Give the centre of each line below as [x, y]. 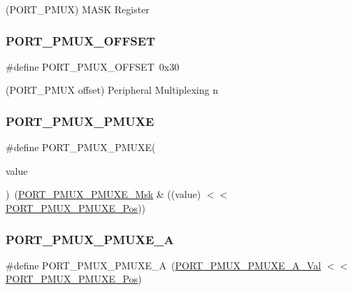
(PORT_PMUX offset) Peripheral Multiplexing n [112, 90]
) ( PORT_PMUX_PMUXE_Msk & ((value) [103, 194]
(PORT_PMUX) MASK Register [78, 9]
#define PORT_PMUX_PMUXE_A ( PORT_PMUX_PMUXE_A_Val [164, 265]
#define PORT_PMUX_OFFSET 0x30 [93, 66]
